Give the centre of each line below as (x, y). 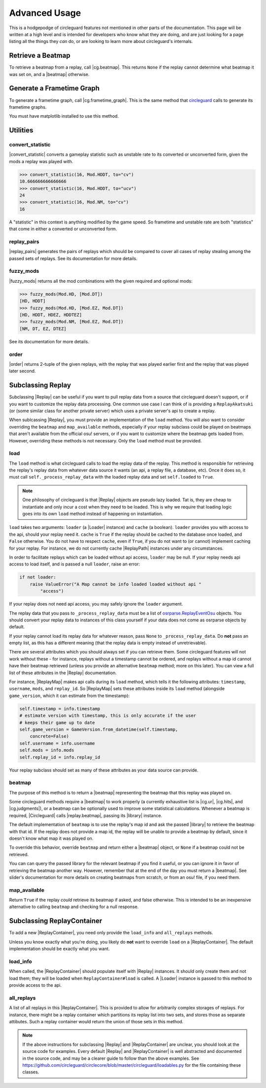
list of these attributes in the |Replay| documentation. (63, 673)
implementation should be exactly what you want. (60, 949)
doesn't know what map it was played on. (51, 838)
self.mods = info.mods (47, 750)
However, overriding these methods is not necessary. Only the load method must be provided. (105, 440)
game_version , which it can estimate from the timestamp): (69, 696)
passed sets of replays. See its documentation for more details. (73, 258)
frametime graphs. (28, 107)
